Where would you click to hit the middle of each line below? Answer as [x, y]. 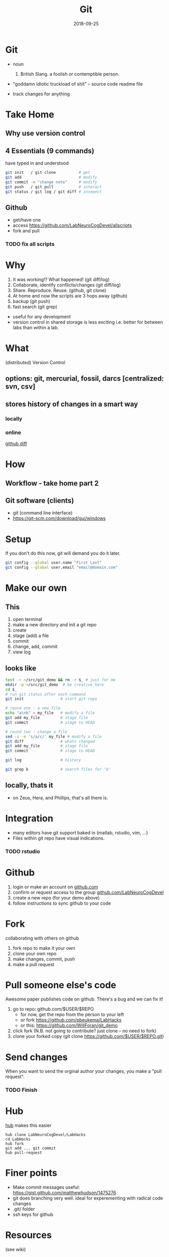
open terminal [27, 620]
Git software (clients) [40, 501]
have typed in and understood [37, 163]
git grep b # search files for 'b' [58, 770]
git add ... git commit [31, 1148]
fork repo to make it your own [44, 948]
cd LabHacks [18, 1140]
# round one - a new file [33, 708]
